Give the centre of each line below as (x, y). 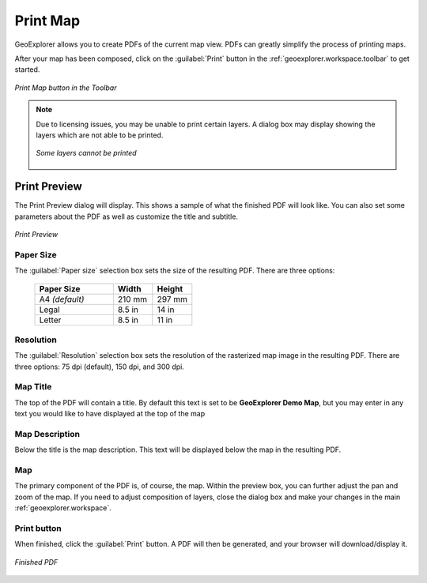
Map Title (33, 387)
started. (27, 70)
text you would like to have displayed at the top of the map (110, 414)
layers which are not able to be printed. (100, 135)
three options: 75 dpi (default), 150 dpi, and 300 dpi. (100, 367)
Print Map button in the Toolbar (66, 88)
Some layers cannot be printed (87, 153)
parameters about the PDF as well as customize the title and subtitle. (127, 216)
